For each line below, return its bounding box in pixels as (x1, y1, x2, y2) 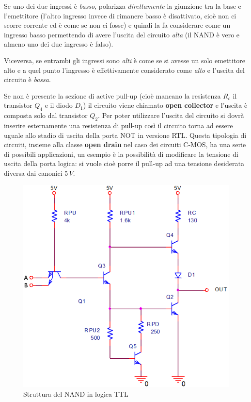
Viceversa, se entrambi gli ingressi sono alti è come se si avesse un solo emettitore (4, 55, 246, 65)
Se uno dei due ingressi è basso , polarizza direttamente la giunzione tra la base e (4, 1, 241, 11)
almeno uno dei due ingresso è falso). (4, 39, 113, 49)
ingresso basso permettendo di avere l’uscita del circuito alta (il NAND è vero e (4, 29, 240, 39)
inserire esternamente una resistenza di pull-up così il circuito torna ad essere (4, 120, 233, 130)
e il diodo (45, 100, 73, 110)
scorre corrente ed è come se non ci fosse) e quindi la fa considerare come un (4, 20, 231, 30)
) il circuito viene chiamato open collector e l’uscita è (83, 100, 248, 110)
